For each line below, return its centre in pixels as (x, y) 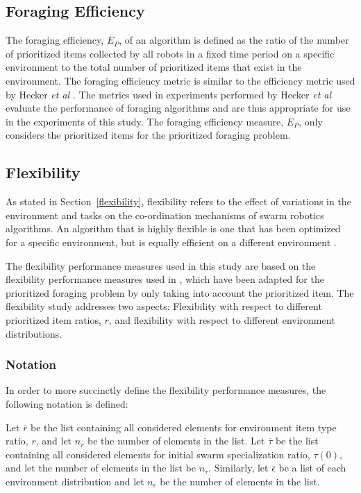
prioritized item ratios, (53, 319)
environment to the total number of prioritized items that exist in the (154, 67)
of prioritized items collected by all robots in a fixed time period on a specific (170, 53)
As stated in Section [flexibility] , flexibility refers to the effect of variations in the (178, 201)
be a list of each (312, 468)
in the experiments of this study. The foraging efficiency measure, (145, 121)
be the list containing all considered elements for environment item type (184, 427)
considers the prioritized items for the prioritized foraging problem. (148, 135)
